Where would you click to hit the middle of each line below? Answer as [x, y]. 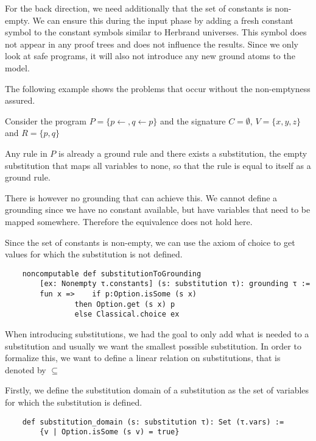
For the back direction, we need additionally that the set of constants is [139, 8]
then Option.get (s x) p [125, 304]
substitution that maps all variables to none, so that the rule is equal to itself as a [158, 165]
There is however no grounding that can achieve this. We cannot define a [141, 197]
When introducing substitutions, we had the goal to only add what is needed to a [157, 333]
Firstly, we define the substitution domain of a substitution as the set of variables [157, 390]
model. [17, 67]
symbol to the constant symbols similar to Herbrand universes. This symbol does [156, 32]
